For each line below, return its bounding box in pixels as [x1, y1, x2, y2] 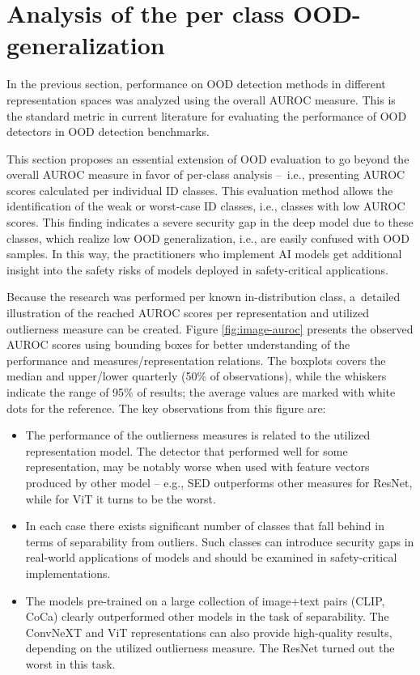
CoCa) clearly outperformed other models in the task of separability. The [25, 608, 389, 625]
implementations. [25, 564, 111, 581]
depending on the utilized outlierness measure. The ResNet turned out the [25, 639, 395, 656]
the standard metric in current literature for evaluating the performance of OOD [6, 107, 407, 124]
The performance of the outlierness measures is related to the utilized [25, 427, 371, 444]
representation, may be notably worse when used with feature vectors [25, 458, 370, 475]
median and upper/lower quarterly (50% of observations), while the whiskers [6, 367, 387, 384]
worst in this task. [25, 655, 116, 672]
